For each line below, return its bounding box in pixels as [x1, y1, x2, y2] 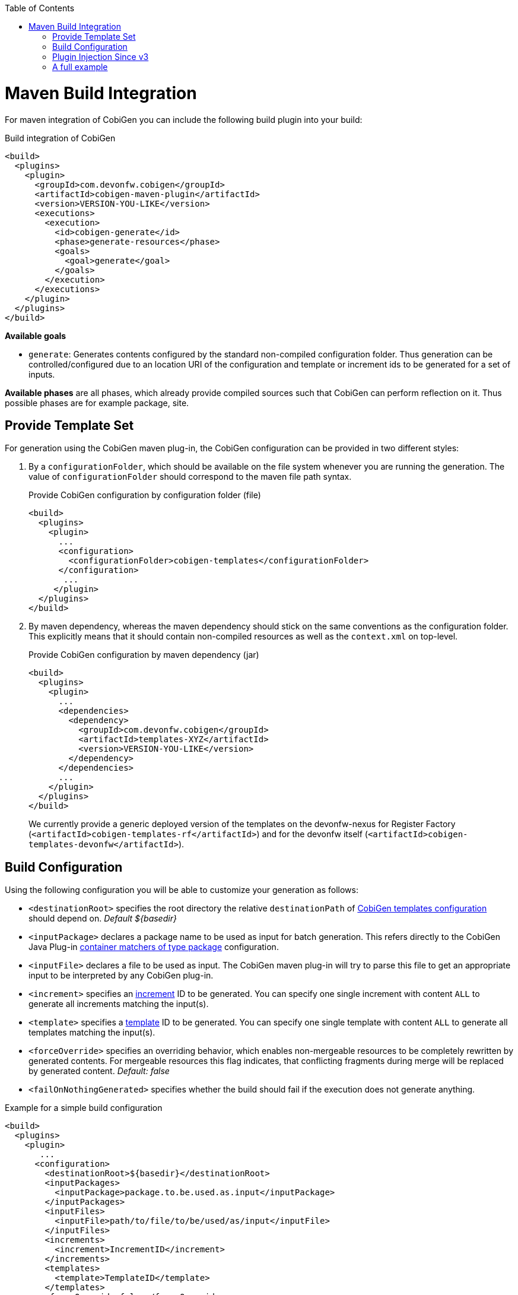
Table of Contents [5, 3, 75, 13]
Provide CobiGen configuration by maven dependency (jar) [28, 650, 259, 660]
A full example [52, 62, 108, 72]
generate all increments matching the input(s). [28, 999, 209, 1009]
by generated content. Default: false [28, 1066, 170, 1076]
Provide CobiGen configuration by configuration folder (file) [28, 490, 261, 501]
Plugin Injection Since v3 [52, 52, 149, 62]
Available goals [5, 330, 66, 341]
